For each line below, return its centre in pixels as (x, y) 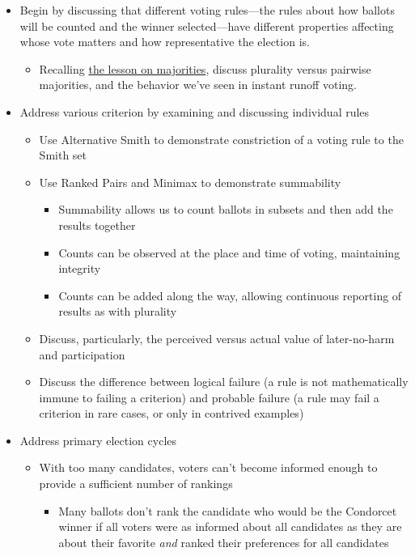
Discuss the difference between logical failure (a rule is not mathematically (224, 382)
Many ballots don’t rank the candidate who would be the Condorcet (228, 510)
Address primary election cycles (98, 440)
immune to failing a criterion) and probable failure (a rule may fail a (209, 397)
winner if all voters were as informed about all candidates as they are (230, 526)
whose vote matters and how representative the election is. (165, 42)
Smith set (63, 155)
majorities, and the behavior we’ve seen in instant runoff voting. (198, 85)
